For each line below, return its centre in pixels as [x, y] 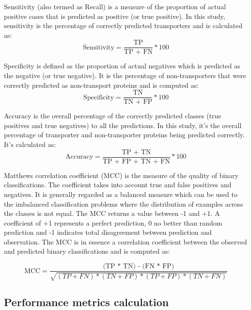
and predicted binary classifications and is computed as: [87, 251]
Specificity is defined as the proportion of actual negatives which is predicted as [122, 66]
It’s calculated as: [30, 144]
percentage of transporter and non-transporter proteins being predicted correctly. [124, 135]
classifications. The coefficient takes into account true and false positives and [118, 185]
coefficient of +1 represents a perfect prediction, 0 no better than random [113, 222]
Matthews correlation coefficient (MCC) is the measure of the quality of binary [121, 175]
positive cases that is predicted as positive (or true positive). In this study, [115, 16]
